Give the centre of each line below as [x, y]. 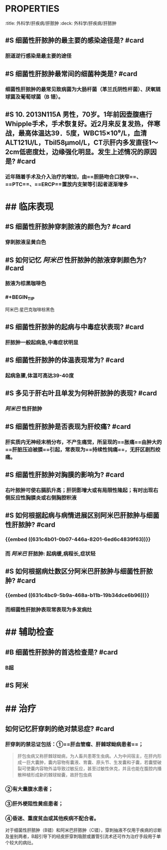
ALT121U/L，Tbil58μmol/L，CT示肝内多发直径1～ [82, 142]
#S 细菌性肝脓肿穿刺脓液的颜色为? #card [68, 227]
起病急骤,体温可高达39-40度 [39, 375]
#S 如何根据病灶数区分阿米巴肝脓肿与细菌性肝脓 [79, 571]
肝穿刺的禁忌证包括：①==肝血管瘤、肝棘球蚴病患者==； [74, 744]
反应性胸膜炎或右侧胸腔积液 [44, 497]
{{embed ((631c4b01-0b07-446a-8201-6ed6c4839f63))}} [78, 539]
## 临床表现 [29, 207]
